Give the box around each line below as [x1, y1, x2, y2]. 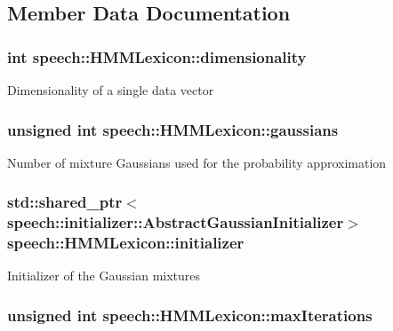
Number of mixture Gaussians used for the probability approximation [7, 153, 387, 171]
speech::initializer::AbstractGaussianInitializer [7, 211, 344, 233]
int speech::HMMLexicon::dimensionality [7, 45, 307, 67]
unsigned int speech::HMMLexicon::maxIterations [7, 303, 373, 326]
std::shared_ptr [7, 191, 123, 213]
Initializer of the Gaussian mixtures [7, 266, 201, 285]
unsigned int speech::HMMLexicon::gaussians [7, 118, 339, 140]
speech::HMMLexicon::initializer [7, 232, 245, 254]
